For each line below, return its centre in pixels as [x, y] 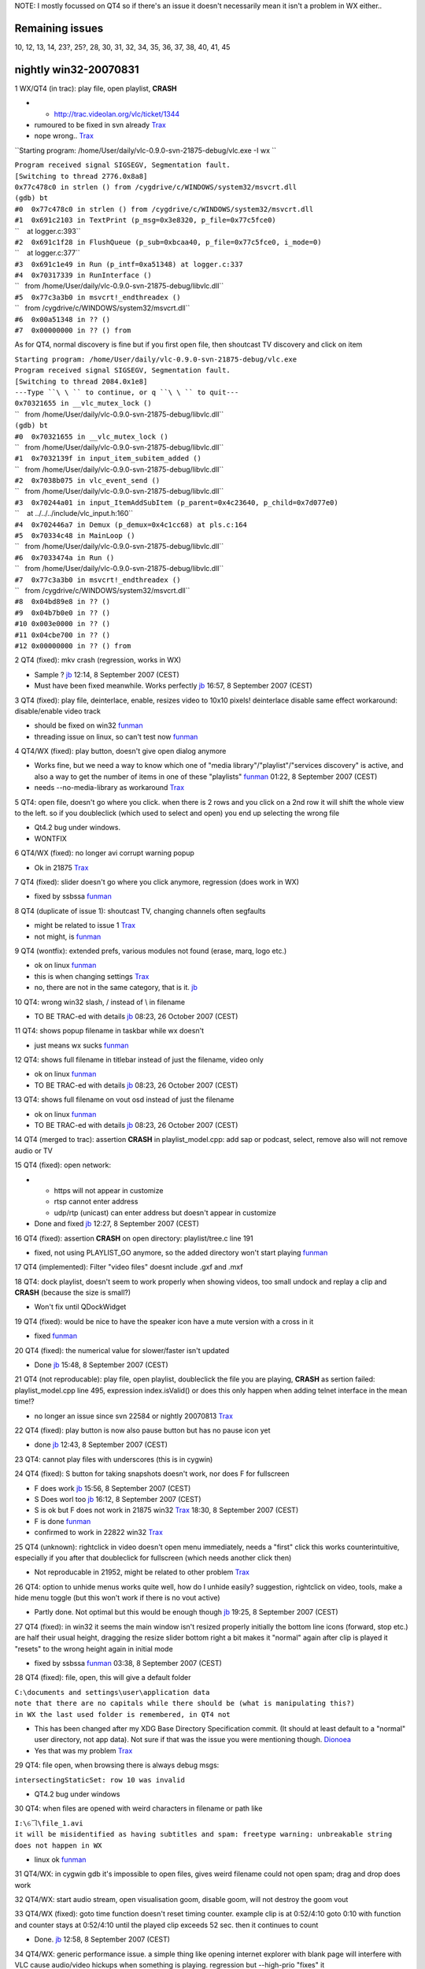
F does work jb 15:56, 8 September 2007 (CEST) [113, 1488]
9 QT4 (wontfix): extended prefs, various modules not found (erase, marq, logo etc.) [151, 951]
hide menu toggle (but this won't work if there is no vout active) [117, 1598]
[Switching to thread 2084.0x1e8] [81, 381]
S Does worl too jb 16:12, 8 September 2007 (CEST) [118, 1499]
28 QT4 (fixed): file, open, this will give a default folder [103, 1678]
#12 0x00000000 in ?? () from [73, 645]
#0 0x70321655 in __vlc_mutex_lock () [91, 436]
